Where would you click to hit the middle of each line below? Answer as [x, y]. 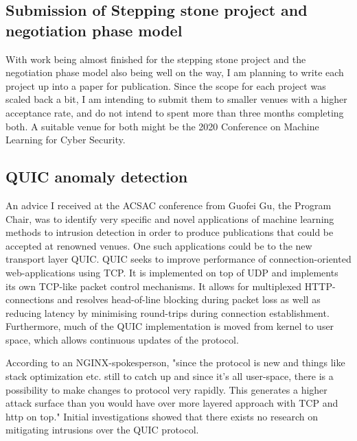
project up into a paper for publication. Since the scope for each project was [166, 85]
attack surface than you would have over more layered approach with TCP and [172, 403]
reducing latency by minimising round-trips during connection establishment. [168, 312]
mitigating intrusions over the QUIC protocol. [102, 430]
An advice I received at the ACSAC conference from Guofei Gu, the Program [169, 205]
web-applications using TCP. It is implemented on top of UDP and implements [172, 272]
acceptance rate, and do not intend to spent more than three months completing [175, 112]
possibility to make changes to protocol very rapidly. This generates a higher [166, 389]
